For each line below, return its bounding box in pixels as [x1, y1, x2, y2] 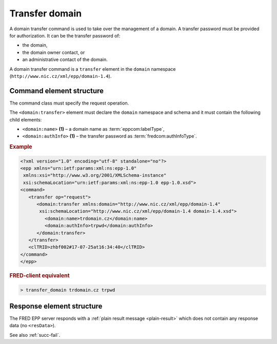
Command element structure [9, 86, 104, 95]
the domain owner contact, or [22, 49, 85, 55]
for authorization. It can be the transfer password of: [9, 32, 121, 38]
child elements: [9, 116, 42, 123]
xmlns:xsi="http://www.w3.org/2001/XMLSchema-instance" [23, 172, 167, 178]
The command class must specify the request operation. [9, 100, 129, 106]
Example [9, 144, 33, 151]
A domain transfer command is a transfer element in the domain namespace [9, 66, 176, 72]
